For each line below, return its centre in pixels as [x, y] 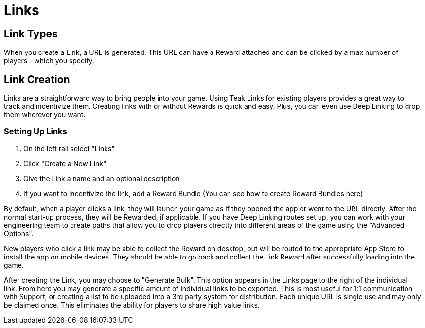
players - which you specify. [49, 61]
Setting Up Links [35, 131]
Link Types [31, 34]
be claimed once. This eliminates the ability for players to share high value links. [132, 305]
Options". [19, 233]
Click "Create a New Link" [65, 163]
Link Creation [37, 79]
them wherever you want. [45, 115]
